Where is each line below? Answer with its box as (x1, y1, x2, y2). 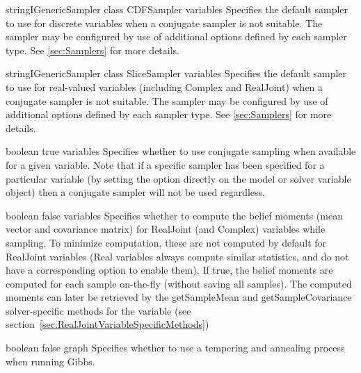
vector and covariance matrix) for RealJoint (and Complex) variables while (6, 222, 326, 236)
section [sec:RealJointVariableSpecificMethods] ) (6, 317, 209, 331)
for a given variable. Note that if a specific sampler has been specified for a (6, 157, 325, 172)
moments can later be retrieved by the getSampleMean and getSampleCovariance (6, 290, 352, 304)
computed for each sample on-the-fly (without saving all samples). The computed (6, 276, 352, 290)
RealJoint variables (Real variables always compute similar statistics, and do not (6, 249, 349, 263)
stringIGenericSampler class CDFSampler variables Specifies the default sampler (6, 2, 348, 16)
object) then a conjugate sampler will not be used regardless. (6, 185, 265, 199)
